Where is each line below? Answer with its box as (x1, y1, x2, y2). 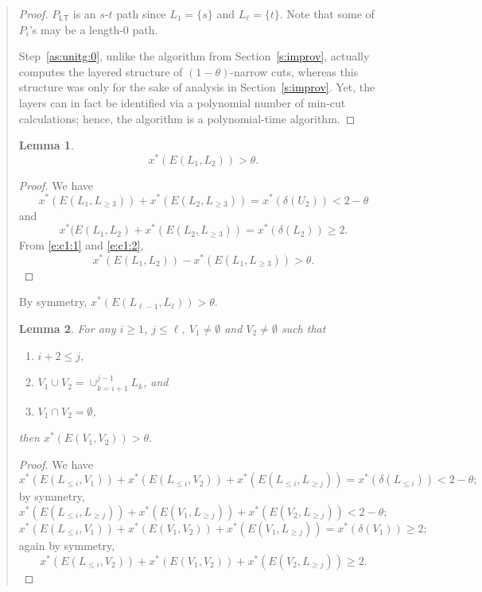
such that (281, 320, 326, 337)
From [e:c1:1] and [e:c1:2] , (18, 237, 144, 253)
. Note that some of (279, 6, 375, 21)
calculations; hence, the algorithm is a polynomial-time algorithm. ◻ (18, 110, 356, 126)
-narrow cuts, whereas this (230, 63, 359, 79)
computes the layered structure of (18, 63, 183, 79)
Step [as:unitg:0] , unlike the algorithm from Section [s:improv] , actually (18, 48, 370, 64)
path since (116, 6, 166, 21)
